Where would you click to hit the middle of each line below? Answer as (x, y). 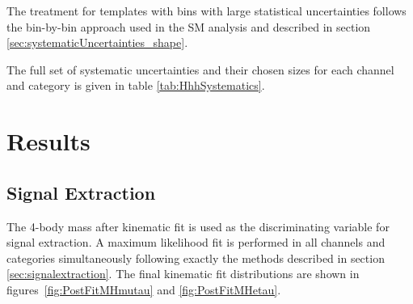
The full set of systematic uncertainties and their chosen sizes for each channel (200, 69)
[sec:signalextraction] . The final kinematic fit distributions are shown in (183, 274)
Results (48, 141)
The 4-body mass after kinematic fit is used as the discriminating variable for (198, 226)
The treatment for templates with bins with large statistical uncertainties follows (206, 11)
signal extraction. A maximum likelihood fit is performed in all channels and (196, 242)
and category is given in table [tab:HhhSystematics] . (136, 85)
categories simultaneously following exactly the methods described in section (196, 258)
